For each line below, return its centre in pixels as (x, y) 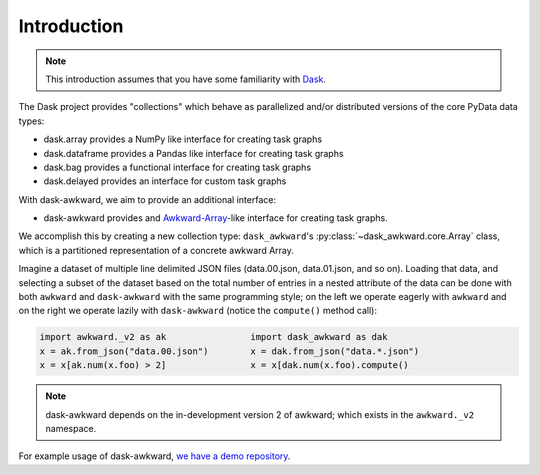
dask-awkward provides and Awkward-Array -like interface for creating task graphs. (216, 218)
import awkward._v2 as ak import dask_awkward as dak (213, 337)
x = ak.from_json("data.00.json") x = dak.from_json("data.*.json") (229, 351)
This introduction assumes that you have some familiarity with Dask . (186, 79)
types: (31, 121)
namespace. (71, 428)
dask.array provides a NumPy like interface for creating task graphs (183, 139)
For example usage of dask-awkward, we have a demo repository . (154, 456)
